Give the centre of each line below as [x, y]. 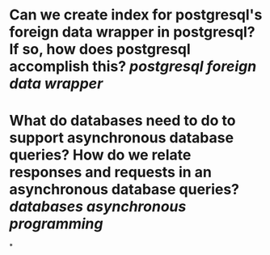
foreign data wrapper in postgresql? [132, 32]
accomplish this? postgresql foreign [133, 67]
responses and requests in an [111, 172]
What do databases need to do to [122, 121]
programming [56, 224]
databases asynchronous [98, 207]
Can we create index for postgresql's [136, 15]
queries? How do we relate [100, 155]
